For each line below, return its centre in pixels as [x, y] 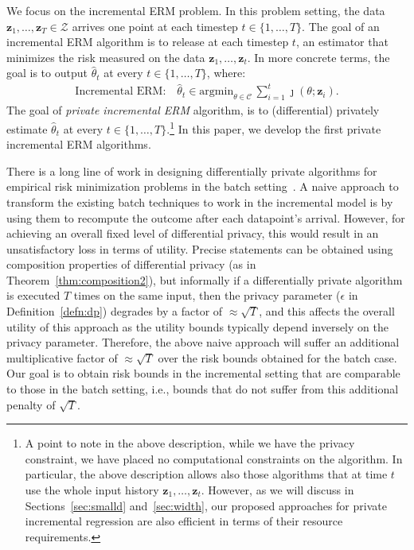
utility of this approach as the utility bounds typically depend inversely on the [197, 326]
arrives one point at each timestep [155, 26]
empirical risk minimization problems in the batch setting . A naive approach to [203, 186]
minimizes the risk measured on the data [106, 57]
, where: [226, 73]
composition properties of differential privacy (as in [131, 264]
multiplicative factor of [62, 357]
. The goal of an [341, 26]
